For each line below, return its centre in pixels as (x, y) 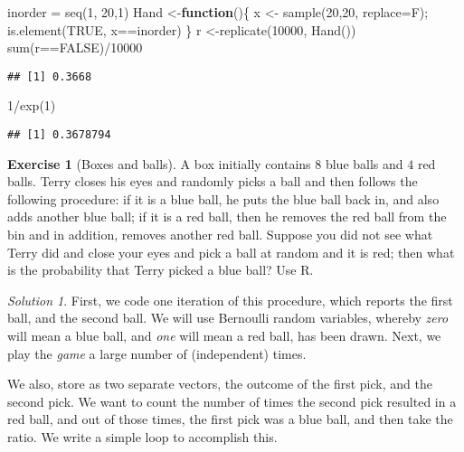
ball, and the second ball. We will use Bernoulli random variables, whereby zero (228, 318)
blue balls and (364, 163)
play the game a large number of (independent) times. (157, 353)
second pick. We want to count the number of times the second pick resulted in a (232, 401)
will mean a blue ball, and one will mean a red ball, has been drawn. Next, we (224, 336)
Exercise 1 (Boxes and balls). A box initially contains (159, 163)
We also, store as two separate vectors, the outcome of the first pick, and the (220, 384)
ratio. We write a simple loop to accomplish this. (142, 437)
